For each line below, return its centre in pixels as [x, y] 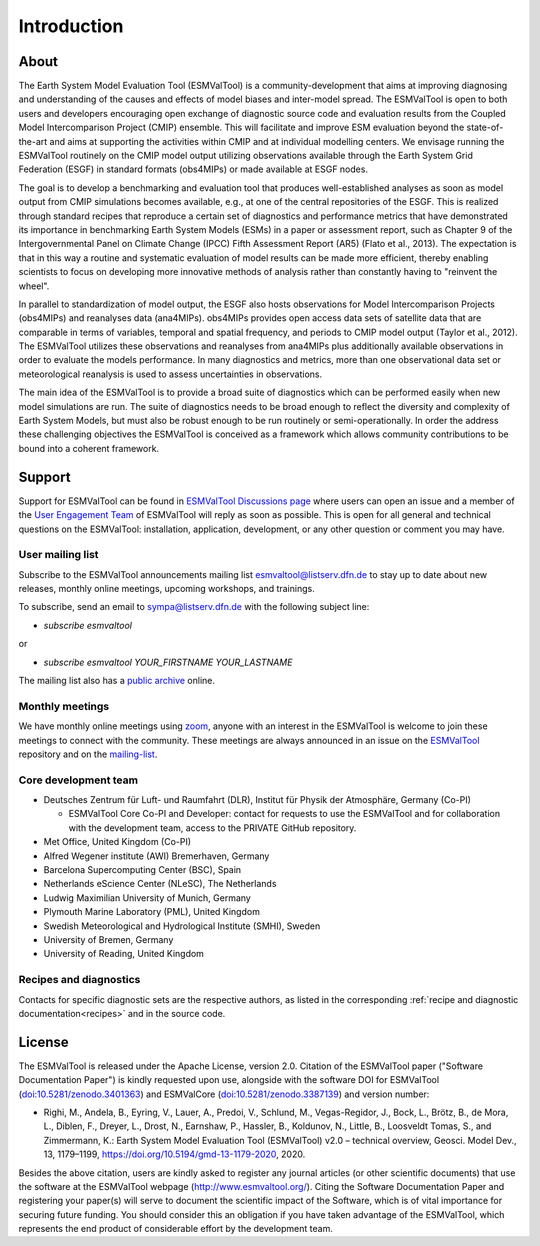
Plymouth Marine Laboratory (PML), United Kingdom [151, 912]
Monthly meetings [64, 706]
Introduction [71, 26]
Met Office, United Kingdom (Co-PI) [117, 842]
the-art [33, 141]
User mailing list [58, 555]
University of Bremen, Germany [108, 939]
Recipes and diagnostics [79, 980]
